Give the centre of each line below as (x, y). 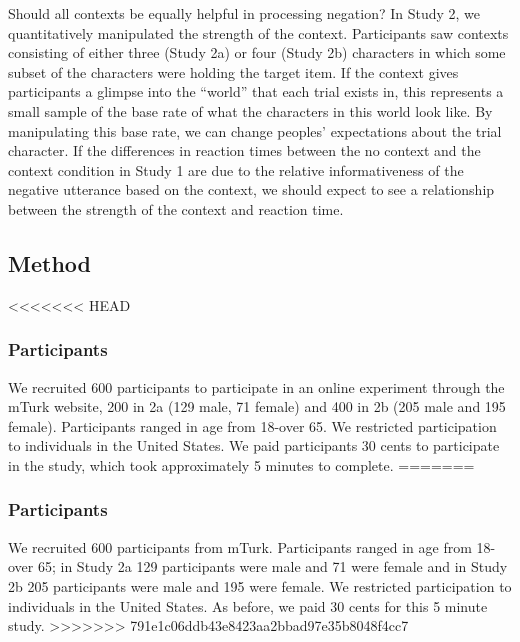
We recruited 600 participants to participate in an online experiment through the (256, 386)
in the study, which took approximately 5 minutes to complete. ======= (241, 464)
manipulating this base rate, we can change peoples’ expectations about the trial (255, 130)
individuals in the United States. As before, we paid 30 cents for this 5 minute (248, 605)
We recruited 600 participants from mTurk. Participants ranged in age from (240, 546)
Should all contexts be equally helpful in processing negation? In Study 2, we (244, 13)
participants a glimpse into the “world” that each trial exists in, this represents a (256, 91)
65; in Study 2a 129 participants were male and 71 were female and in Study (272, 566)
